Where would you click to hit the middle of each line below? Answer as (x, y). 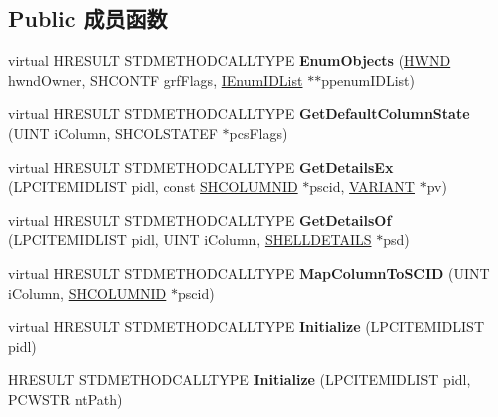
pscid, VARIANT (362, 186)
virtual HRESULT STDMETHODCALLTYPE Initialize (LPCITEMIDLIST (246, 326)
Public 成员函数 (88, 18)
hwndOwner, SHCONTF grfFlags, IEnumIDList (155, 79)
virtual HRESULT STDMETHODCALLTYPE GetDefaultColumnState (239, 113)
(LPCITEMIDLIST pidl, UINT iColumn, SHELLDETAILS (190, 239)
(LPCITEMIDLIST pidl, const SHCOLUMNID (153, 186)
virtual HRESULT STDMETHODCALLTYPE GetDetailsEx (201, 166)
